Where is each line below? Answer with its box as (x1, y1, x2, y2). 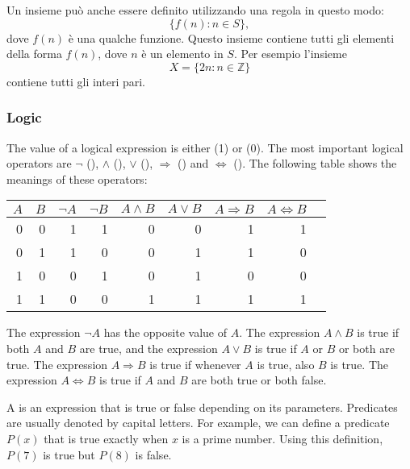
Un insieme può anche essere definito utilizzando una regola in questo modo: (6, 2, 384, 18)
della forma (6, 45, 62, 62)
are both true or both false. (191, 371, 327, 388)
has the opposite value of (103, 324, 227, 341)
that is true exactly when (44, 430, 169, 446)
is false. (135, 446, 172, 463)
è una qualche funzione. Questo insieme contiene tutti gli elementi (68, 29, 395, 46)
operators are (6, 155, 72, 172)
